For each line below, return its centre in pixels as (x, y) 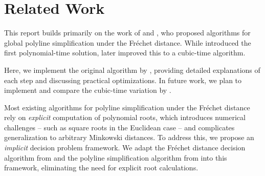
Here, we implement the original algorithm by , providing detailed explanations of (132, 70)
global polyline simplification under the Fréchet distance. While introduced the (128, 42)
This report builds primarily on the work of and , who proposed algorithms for (127, 33)
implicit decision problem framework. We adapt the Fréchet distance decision (125, 148)
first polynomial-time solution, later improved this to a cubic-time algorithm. (125, 53)
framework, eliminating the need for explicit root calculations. (101, 168)
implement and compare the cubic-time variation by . (88, 90)
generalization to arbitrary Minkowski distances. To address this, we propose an (129, 137)
